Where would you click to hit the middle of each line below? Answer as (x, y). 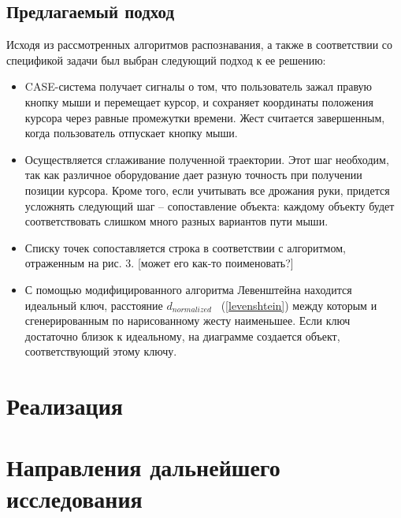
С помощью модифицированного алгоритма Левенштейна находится (188, 289)
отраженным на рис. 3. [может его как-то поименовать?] (159, 263)
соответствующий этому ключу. (101, 351)
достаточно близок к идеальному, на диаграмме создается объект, (182, 335)
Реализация (65, 406)
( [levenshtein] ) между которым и (299, 305)
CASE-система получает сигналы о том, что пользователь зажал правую (198, 86)
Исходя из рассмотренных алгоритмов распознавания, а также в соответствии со (200, 45)
